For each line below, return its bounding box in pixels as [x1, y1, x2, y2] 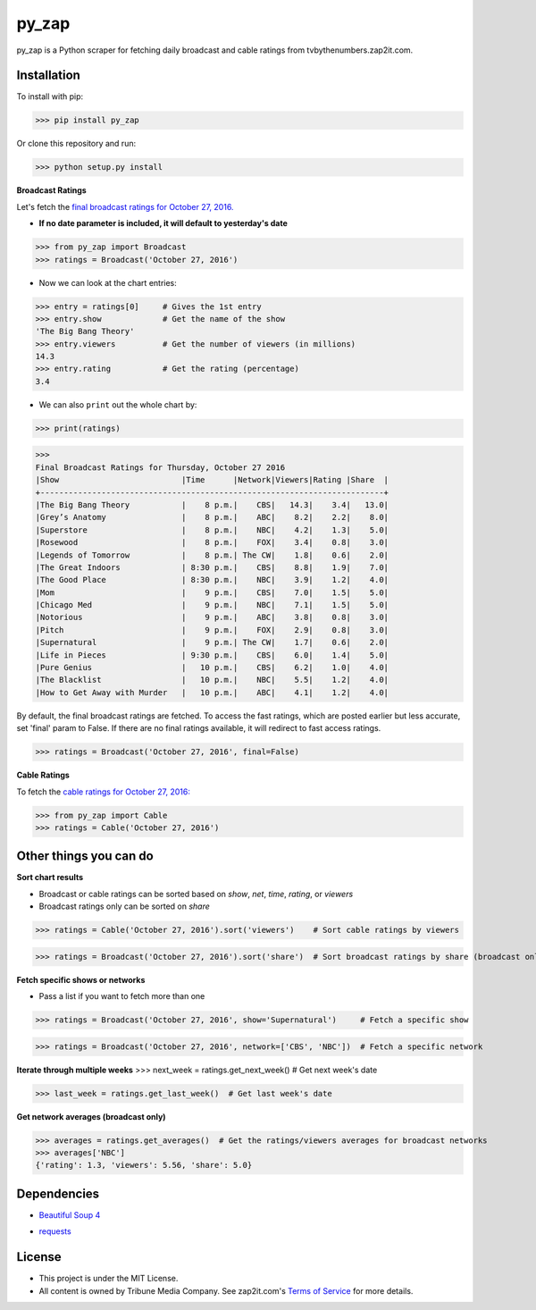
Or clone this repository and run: [16, 139, 137, 149]
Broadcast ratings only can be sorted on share [38, 901, 210, 911]
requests [38, 1226, 71, 1237]
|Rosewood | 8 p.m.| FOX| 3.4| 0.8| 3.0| [35, 537, 389, 548]
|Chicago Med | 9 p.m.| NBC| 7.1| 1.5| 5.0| [35, 600, 389, 610]
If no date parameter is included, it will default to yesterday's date [38, 218, 288, 229]
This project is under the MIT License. [38, 1273, 179, 1284]
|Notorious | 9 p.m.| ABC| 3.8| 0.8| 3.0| [35, 612, 389, 623]
